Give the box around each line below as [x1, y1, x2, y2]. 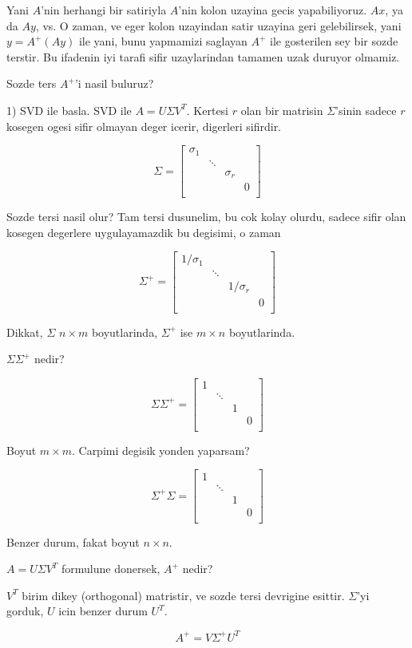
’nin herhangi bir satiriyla [41, 2, 167, 18]
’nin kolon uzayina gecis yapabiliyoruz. [178, 2, 367, 18]
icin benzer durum [58, 603, 148, 619]
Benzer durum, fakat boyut [6, 533, 140, 550]
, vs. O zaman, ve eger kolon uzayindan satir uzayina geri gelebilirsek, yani [35, 17, 402, 34]
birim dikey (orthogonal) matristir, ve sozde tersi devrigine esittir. [22, 587, 345, 603]
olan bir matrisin [240, 101, 323, 118]
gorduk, [6, 603, 44, 619]
